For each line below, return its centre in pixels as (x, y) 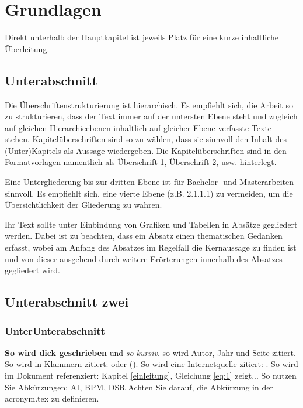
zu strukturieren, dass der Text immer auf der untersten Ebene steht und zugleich (151, 116)
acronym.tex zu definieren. (52, 398)
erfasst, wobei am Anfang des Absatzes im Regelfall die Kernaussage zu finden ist (151, 247)
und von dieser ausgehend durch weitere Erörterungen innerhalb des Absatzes (144, 258)
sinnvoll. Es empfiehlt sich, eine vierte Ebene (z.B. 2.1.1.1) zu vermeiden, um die (149, 193)
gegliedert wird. (32, 270)
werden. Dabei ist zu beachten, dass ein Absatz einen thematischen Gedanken (144, 236)
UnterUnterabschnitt (55, 330)
